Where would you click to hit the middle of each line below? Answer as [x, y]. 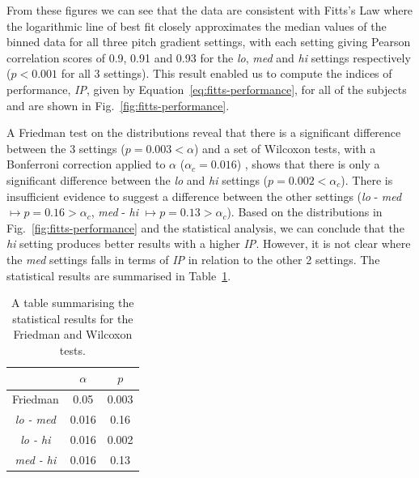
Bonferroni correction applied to [86, 164]
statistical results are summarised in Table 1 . [119, 275]
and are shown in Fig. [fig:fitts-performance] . [118, 105]
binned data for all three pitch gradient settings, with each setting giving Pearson [209, 42]
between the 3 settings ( [66, 148]
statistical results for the [73, 318]
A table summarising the [73, 303]
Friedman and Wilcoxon [73, 334]
